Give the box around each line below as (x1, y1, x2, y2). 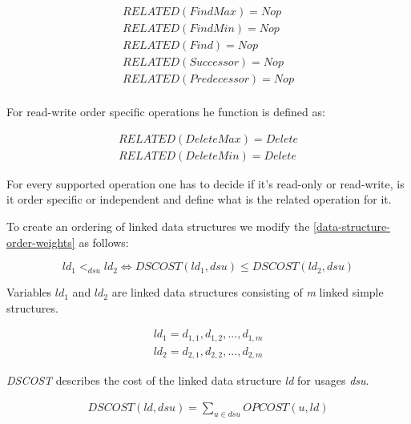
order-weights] (6, 233, 75, 250)
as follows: (79, 233, 129, 250)
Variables (6, 284, 52, 301)
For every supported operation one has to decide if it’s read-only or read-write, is (6, 175, 405, 192)
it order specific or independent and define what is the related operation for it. (6, 191, 392, 208)
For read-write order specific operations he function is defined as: (6, 103, 325, 120)
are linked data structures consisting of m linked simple (111, 284, 384, 301)
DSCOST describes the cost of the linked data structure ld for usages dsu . (6, 372, 369, 389)
